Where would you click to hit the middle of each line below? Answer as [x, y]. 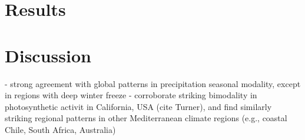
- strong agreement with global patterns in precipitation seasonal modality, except [153, 83]
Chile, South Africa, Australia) [60, 129]
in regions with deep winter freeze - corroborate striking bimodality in [131, 95]
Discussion [48, 55]
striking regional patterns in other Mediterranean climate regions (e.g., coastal [146, 118]
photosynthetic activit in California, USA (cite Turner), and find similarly [138, 106]
